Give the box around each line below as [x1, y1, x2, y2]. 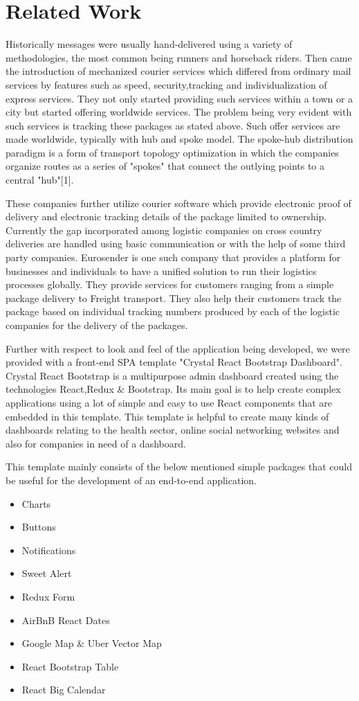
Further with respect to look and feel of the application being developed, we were [6, 341, 350, 355]
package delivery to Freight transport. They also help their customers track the [6, 290, 342, 305]
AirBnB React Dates [21, 612, 110, 627]
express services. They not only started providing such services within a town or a [6, 91, 353, 105]
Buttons [21, 520, 56, 534]
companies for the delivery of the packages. [6, 318, 188, 332]
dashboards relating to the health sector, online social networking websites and [6, 423, 340, 437]
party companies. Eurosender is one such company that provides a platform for [6, 250, 341, 265]
